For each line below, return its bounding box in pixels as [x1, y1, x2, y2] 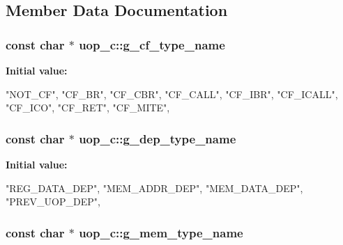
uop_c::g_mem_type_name [79, 223, 243, 241]
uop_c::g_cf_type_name [79, 35, 225, 53]
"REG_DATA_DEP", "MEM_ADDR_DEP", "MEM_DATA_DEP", [6, 180, 303, 195]
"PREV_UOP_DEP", [6, 194, 100, 209]
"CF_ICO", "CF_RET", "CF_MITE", [6, 100, 170, 115]
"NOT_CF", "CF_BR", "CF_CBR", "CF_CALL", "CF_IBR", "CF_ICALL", [6, 86, 338, 101]
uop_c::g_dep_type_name [79, 129, 236, 147]
